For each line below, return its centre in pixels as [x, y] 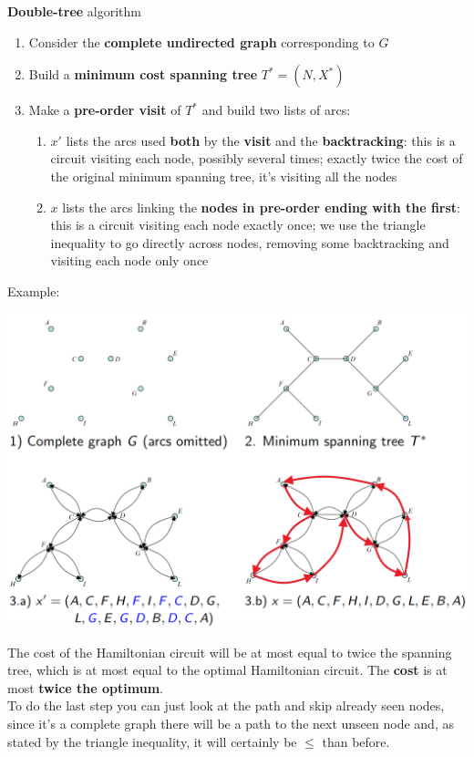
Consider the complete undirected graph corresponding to [201, 41]
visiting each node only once [129, 260]
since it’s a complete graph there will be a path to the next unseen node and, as [231, 724]
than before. [356, 741]
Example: [34, 290]
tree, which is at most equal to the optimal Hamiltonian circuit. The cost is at [227, 670]
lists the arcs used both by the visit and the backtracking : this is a [261, 140]
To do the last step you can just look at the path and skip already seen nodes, [226, 705]
